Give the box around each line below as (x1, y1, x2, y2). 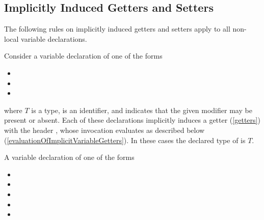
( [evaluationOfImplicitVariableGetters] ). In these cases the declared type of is (4, 134, 246, 145)
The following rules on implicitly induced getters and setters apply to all (4, 23, 230, 34)
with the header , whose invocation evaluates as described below (4, 124, 205, 135)
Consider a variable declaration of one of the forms (4, 50, 163, 61)
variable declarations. (21, 33, 87, 44)
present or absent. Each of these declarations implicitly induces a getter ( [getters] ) (4, 115, 260, 125)
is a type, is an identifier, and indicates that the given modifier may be (31, 104, 252, 115)
